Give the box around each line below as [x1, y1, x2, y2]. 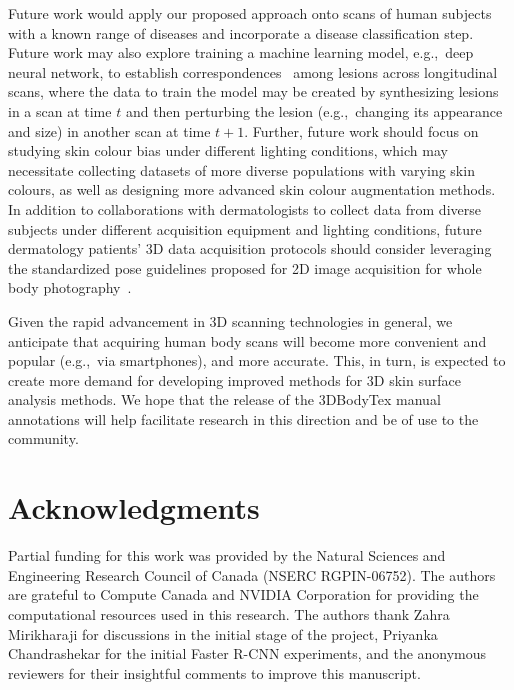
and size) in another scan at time [8, 120, 211, 141]
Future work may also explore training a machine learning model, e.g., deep [8, 42, 474, 63]
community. [8, 428, 79, 449]
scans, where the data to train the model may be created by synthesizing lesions [8, 81, 499, 102]
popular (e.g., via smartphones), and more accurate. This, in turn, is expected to [8, 350, 506, 371]
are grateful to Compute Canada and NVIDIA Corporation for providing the [8, 584, 479, 605]
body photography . [8, 277, 132, 298]
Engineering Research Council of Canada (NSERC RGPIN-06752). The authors [8, 564, 496, 585]
